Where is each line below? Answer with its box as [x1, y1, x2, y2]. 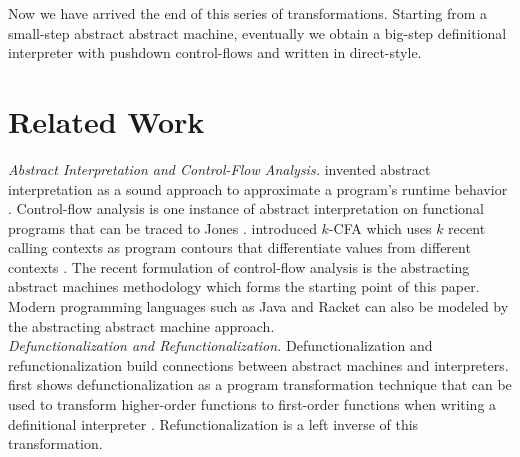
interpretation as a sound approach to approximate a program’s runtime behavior [8, 178, 508, 199]
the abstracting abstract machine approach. [8, 315, 275, 336]
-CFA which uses [328, 217, 432, 238]
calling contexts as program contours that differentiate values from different [8, 237, 471, 258]
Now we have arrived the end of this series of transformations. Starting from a [8, 3, 487, 23]
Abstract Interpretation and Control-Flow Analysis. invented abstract [8, 158, 431, 179]
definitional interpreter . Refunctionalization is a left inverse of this [8, 413, 419, 434]
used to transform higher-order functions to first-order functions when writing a [8, 394, 497, 415]
